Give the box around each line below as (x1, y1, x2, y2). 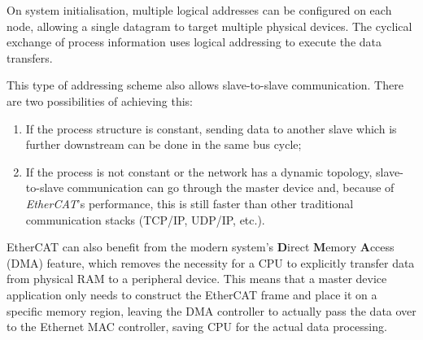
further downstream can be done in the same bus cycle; (25, 136, 302, 153)
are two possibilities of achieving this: (7, 92, 194, 109)
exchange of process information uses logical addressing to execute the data (7, 33, 382, 50)
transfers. (7, 49, 53, 66)
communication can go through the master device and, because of (67, 179, 395, 196)
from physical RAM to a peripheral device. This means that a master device (7, 270, 387, 287)
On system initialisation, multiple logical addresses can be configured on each (7, 2, 392, 18)
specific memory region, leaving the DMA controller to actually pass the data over (7, 302, 416, 319)
